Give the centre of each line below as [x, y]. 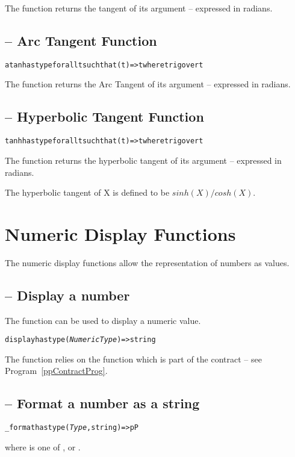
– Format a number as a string [102, 403]
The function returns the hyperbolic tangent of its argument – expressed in [143, 160]
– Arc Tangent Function [81, 40]
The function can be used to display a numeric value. [103, 320]
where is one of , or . [43, 446]
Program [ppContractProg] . [56, 371]
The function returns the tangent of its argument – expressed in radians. [139, 8]
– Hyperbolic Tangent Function [104, 117]
